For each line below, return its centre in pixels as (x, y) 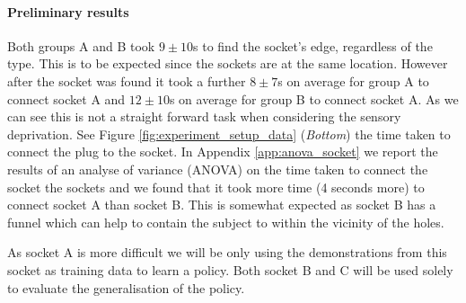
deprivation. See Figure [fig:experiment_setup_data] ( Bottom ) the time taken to (229, 134)
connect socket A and (66, 98)
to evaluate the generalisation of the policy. (126, 287)
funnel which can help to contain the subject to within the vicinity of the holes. (226, 222)
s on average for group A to (353, 80)
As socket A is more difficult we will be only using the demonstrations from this (227, 252)
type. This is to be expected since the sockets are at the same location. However (228, 63)
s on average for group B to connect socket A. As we (314, 98)
